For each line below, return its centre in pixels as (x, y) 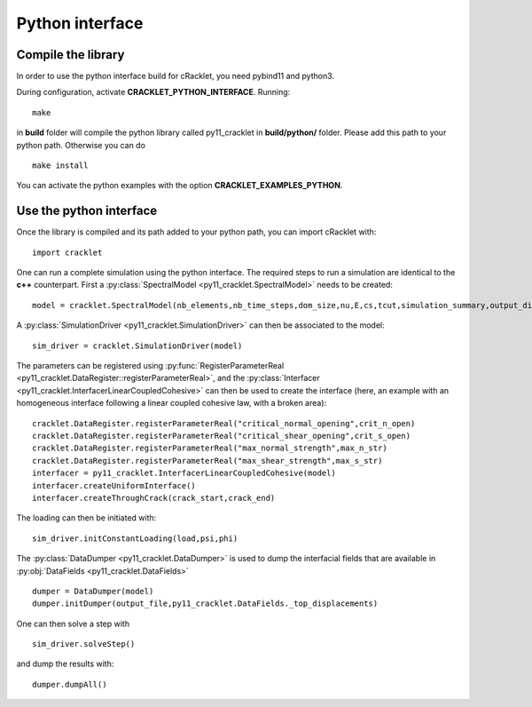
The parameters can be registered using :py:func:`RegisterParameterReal (150, 366)
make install (60, 166)
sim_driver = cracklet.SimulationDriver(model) (137, 346)
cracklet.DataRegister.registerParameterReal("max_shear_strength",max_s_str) (207, 461)
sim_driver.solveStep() (84, 644)
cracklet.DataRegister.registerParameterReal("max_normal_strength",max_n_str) (210, 448)
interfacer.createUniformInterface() (114, 485)
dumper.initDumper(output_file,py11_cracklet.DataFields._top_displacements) (205, 604)
